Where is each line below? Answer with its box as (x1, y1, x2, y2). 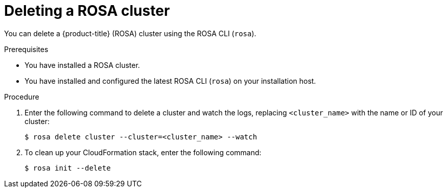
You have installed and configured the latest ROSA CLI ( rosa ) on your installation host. (25, 76, 316, 85)
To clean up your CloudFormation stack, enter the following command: (25, 148, 262, 157)
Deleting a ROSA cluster (4, 2, 170, 19)
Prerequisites (4, 44, 49, 54)
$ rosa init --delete (25, 163, 111, 172)
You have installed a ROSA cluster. (25, 60, 140, 69)
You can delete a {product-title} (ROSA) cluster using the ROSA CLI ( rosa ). (4, 29, 256, 38)
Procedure (4, 92, 39, 101)
